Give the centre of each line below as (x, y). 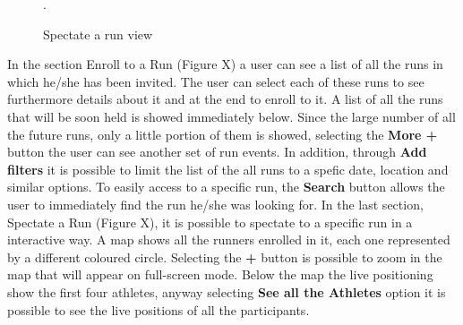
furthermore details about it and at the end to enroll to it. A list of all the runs (225, 99)
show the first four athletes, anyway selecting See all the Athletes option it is (227, 291)
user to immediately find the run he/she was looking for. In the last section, (215, 204)
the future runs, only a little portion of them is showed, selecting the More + (223, 134)
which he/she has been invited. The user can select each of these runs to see (216, 81)
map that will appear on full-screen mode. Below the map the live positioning (220, 274)
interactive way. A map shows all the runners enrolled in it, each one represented (229, 239)
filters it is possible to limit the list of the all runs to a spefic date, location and (228, 169)
